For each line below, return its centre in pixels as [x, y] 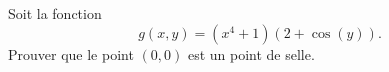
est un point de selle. [251, 53]
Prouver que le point [71, 53]
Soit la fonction [55, 13]
